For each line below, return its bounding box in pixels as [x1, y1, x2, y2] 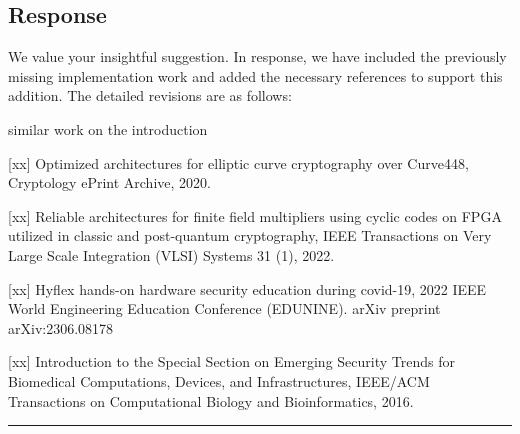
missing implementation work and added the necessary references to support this [8, 65, 503, 86]
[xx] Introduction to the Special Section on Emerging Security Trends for [8, 351, 455, 372]
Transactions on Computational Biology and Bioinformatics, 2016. [8, 390, 414, 411]
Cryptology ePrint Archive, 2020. [8, 172, 211, 193]
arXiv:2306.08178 [8, 317, 114, 338]
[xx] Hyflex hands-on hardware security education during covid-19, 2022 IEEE [8, 278, 487, 299]
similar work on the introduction [8, 118, 208, 139]
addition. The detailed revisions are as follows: [8, 85, 292, 106]
